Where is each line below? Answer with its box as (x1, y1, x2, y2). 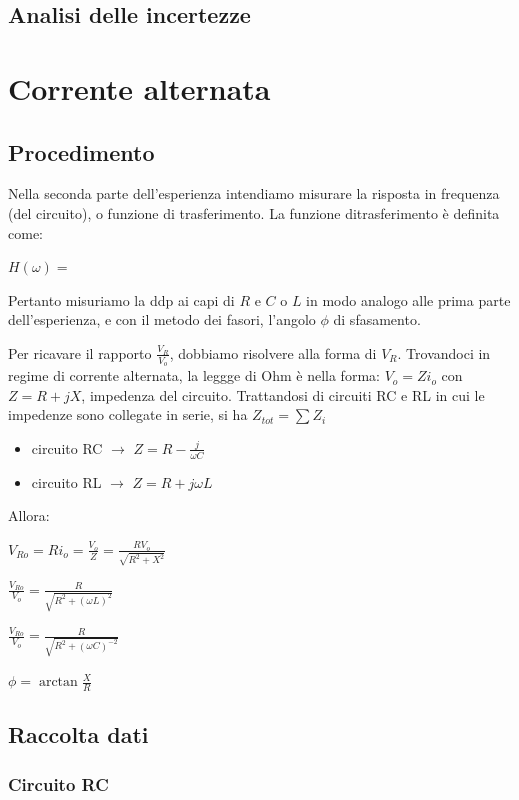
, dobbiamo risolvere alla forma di (169, 342, 377, 363)
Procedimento (8, 136, 155, 167)
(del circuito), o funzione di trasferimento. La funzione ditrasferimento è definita (8, 202, 500, 223)
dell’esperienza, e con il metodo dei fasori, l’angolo (8, 309, 316, 330)
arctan (38, 675, 78, 690)
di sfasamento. (333, 309, 421, 330)
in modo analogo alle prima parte (306, 289, 511, 310)
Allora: (8, 505, 50, 526)
